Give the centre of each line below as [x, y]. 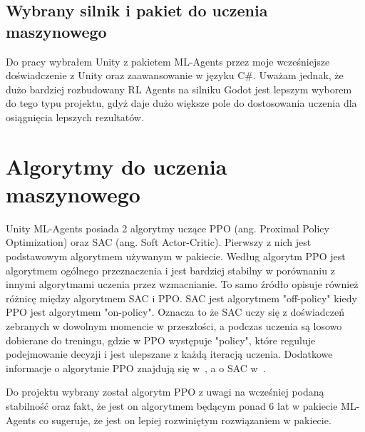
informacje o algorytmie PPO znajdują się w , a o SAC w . [136, 367]
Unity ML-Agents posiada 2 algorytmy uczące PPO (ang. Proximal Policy [168, 228]
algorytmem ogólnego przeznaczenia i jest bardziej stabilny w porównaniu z [170, 270]
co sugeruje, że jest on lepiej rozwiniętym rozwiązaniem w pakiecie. [185, 420]
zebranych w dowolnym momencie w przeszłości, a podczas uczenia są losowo [174, 326]
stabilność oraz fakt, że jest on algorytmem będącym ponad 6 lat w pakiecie [172, 406]
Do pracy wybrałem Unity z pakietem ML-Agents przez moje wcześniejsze [168, 61]
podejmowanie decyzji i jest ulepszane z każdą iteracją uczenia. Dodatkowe [169, 354]
